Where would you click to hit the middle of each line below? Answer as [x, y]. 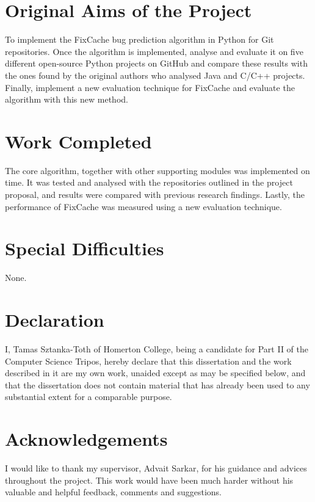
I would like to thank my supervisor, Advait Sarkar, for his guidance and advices [156, 468]
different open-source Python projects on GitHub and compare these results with [156, 63]
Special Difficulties [85, 248]
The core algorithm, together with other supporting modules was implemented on [157, 170]
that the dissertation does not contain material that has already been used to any [157, 384]
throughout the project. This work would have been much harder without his [149, 480]
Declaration [55, 320]
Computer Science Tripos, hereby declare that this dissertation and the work [148, 361]
